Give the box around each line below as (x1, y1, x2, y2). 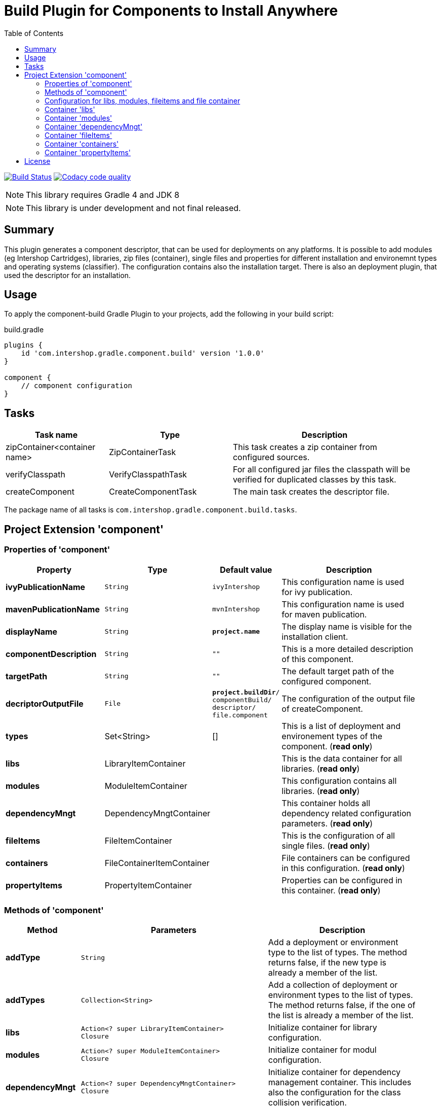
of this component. (282, 653, 354, 664)
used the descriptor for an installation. (4, 270, 131, 280)
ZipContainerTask (109, 447, 176, 458)
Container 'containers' (45, 139, 119, 148)
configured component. (282, 676, 372, 686)
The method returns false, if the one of (268, 1000, 416, 1011)
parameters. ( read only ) (282, 818, 373, 828)
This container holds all (282, 798, 371, 808)
